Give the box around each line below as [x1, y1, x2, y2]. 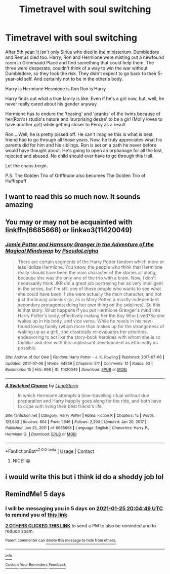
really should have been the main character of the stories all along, [17, 270, 157, 276]
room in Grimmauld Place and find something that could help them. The [5, 59, 154, 65]
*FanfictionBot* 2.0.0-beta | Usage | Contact [5, 447, 95, 454]
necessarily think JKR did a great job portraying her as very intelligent [17, 280, 163, 286]
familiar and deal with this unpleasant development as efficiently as [17, 340, 158, 346]
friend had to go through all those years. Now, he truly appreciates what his [5, 136, 162, 142]
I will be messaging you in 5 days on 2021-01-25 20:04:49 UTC [5, 505, 163, 512]
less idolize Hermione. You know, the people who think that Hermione [17, 264, 163, 270]
